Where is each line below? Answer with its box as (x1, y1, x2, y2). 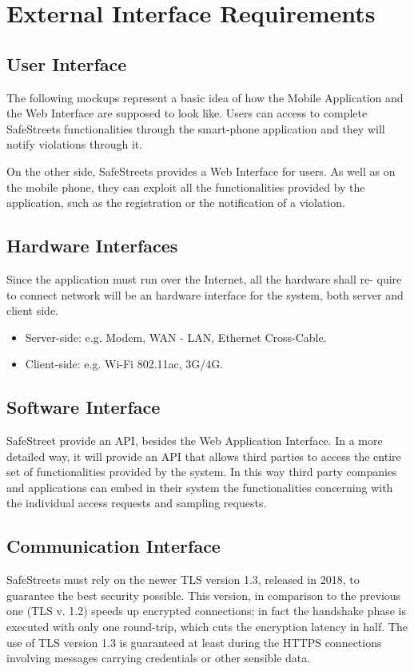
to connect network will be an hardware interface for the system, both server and (6, 286, 404, 303)
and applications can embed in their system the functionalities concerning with (6, 478, 393, 495)
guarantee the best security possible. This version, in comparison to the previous (6, 586, 401, 603)
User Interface (6, 51, 127, 76)
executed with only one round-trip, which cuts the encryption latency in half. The (6, 618, 408, 635)
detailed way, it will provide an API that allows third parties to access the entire (6, 447, 401, 464)
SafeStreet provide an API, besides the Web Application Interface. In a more (6, 432, 383, 449)
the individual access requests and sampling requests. (6, 494, 267, 511)
